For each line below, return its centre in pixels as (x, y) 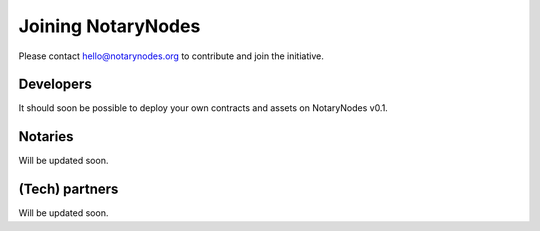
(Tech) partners (68, 189)
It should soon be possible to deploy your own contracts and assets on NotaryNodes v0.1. (203, 108)
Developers (55, 84)
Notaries (46, 136)
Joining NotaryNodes (109, 26)
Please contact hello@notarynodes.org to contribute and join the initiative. (171, 56)
